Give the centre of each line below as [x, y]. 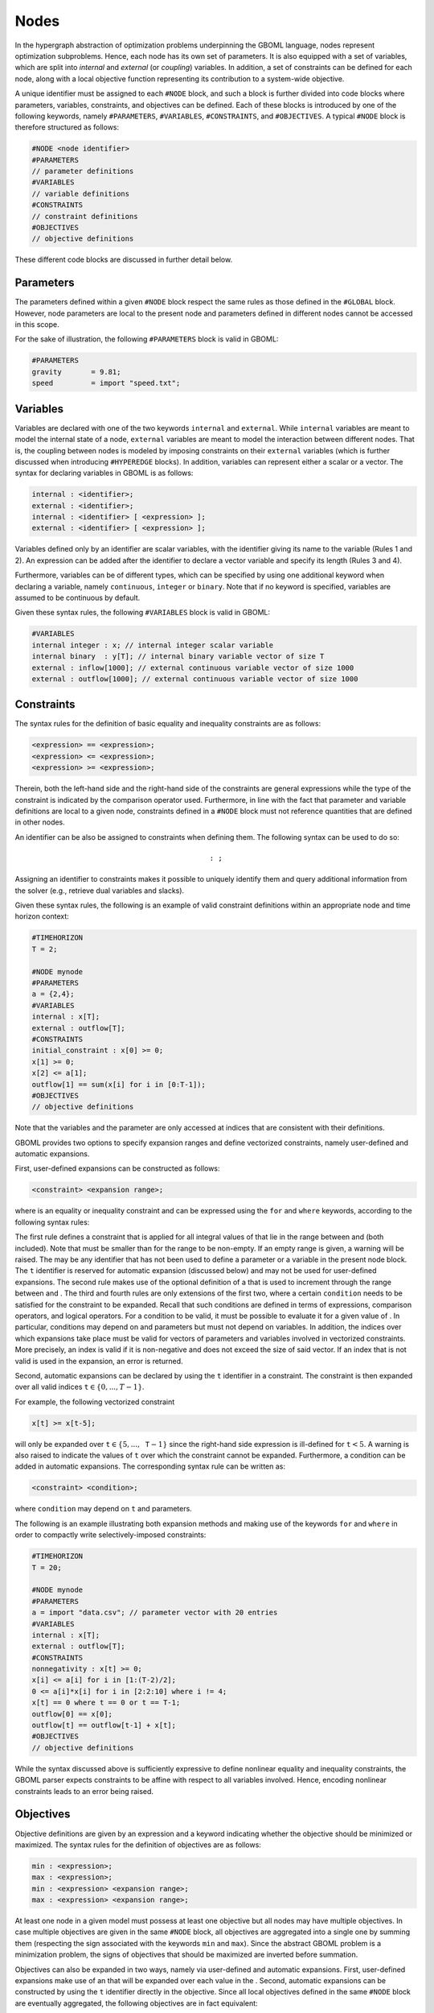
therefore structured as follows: [67, 127]
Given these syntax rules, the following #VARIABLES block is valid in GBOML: [143, 613]
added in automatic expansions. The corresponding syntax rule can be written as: [150, 1466]
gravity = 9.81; [76, 372]
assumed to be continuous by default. [78, 597]
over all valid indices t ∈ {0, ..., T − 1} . [80, 1387]
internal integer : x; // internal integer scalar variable [153, 645]
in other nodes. [40, 822]
